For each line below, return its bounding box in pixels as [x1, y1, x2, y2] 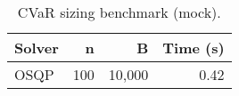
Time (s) [162, 37, 225, 58]
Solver [14, 37, 59, 58]
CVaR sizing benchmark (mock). [17, 2, 221, 22]
